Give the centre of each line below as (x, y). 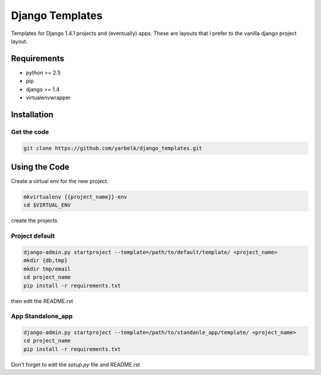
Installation (32, 114)
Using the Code (40, 167)
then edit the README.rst (42, 301)
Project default (33, 236)
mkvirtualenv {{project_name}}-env (75, 197)
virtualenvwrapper (48, 97)
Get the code (30, 132)
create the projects (34, 220)
